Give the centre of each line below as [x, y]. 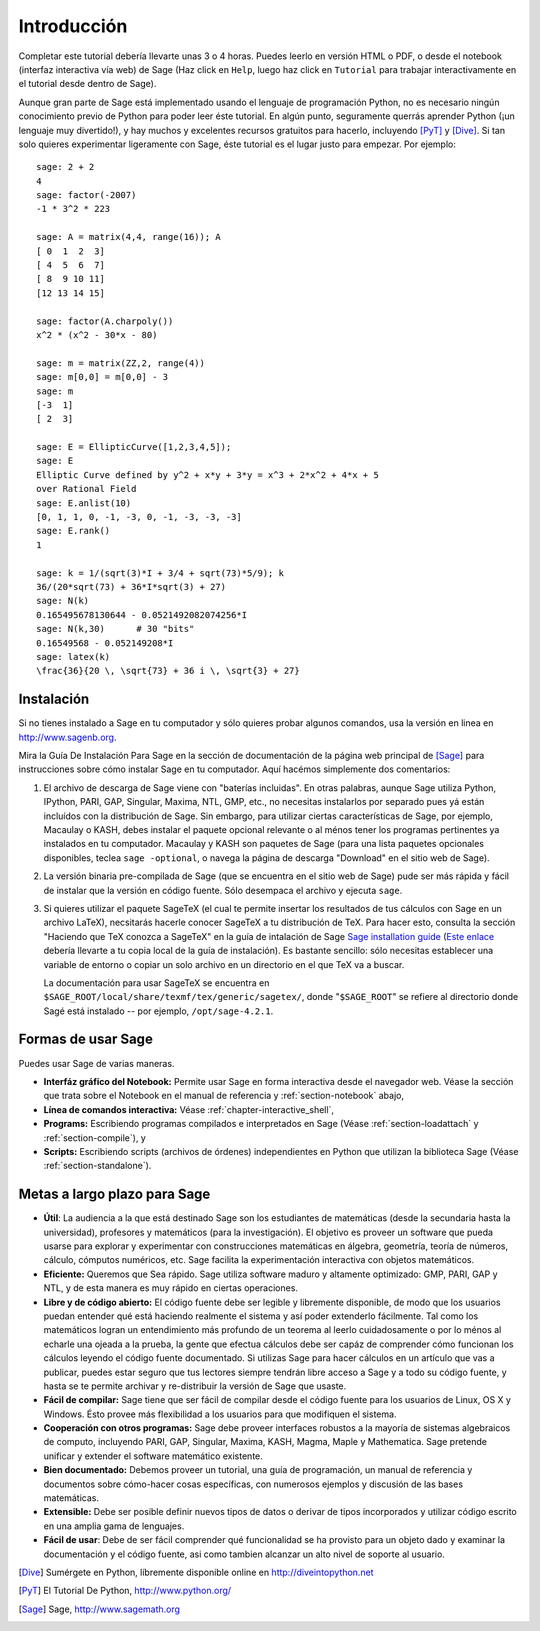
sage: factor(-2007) [86, 195]
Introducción [73, 26]
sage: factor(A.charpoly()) [105, 321]
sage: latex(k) [73, 656]
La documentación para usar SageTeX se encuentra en [156, 982]
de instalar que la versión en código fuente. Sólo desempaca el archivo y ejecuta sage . [223, 890]
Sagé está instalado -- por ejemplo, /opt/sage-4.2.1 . [158, 1011]
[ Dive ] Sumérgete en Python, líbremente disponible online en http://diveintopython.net [196, 1572]
